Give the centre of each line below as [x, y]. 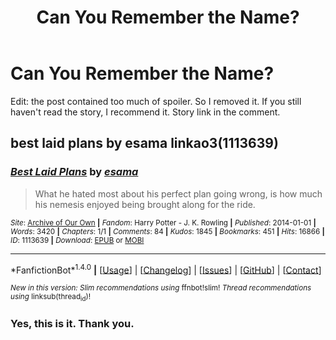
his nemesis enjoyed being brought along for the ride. [145, 204]
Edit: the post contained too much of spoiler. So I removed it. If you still [156, 101]
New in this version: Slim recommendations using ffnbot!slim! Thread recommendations [161, 288]
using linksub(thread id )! [50, 297]
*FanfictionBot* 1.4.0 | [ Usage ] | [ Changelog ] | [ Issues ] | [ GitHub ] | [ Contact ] [166, 269]
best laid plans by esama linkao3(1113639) [144, 143]
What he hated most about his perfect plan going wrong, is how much [178, 193]
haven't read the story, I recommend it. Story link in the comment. [145, 112]
